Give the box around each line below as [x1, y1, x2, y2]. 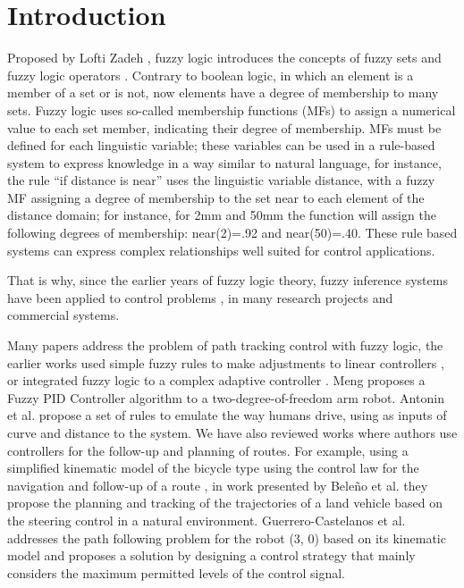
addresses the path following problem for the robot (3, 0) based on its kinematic [7, 528, 446, 547]
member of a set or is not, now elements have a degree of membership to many [7, 83, 439, 102]
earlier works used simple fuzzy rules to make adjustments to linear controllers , [7, 353, 444, 372]
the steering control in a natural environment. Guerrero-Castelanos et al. [7, 510, 406, 529]
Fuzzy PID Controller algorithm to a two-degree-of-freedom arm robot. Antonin [7, 388, 444, 407]
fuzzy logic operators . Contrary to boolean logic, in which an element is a [7, 65, 414, 84]
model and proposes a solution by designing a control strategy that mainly [7, 546, 416, 565]
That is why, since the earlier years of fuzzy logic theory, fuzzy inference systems [7, 271, 448, 290]
